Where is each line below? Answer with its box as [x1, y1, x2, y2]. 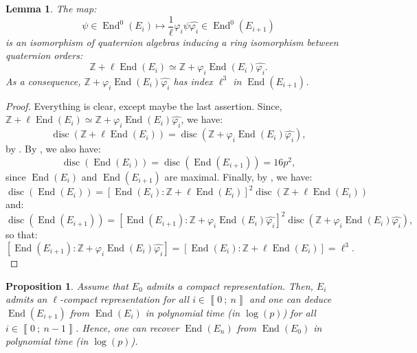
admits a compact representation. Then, [146, 278, 313, 293]
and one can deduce [249, 292, 332, 306]
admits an [5, 292, 47, 306]
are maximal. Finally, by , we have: [164, 169, 313, 183]
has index [173, 73, 213, 88]
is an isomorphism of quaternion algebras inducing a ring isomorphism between [5, 34, 339, 49]
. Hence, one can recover [76, 320, 179, 334]
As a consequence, [5, 73, 81, 88]
